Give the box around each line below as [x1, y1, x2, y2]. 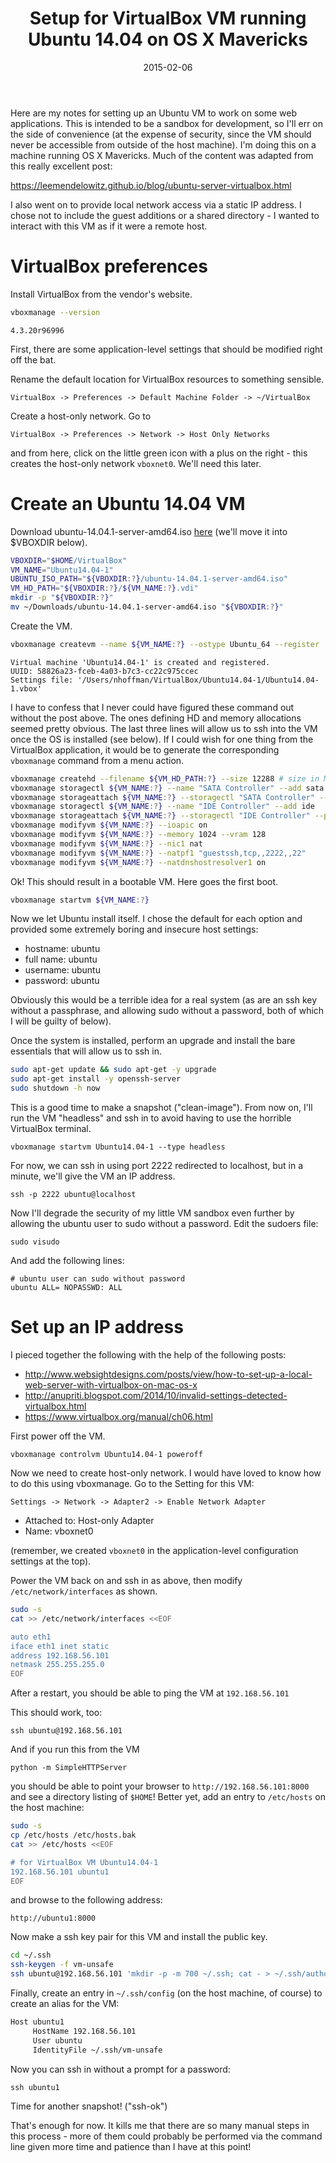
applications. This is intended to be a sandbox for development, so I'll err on [10, 117, 324, 129]
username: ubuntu [24, 964, 101, 976]
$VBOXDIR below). [10, 536, 88, 548]
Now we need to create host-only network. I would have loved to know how [10, 1467, 322, 1479]
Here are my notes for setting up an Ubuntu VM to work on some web [10, 107, 298, 119]
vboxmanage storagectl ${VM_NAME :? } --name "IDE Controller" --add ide [10, 802, 315, 812]
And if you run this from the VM [10, 1743, 140, 1756]
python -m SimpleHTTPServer [10, 1763, 128, 1773]
